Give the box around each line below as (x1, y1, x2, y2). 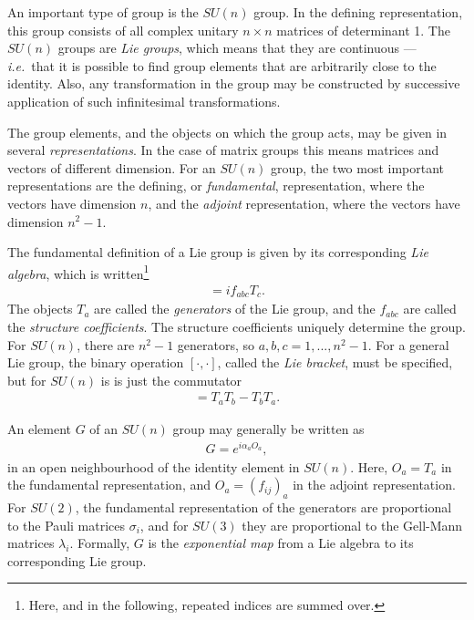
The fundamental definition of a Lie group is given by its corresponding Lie (7, 243, 428, 262)
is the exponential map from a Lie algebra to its (148, 533, 414, 553)
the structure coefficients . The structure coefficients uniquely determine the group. (7, 317, 466, 336)
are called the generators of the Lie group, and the (94, 299, 376, 318)
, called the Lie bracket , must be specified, (217, 353, 453, 372)
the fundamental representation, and (7, 475, 211, 494)
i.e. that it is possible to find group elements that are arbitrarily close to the (7, 56, 437, 75)
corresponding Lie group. (7, 551, 147, 570)
